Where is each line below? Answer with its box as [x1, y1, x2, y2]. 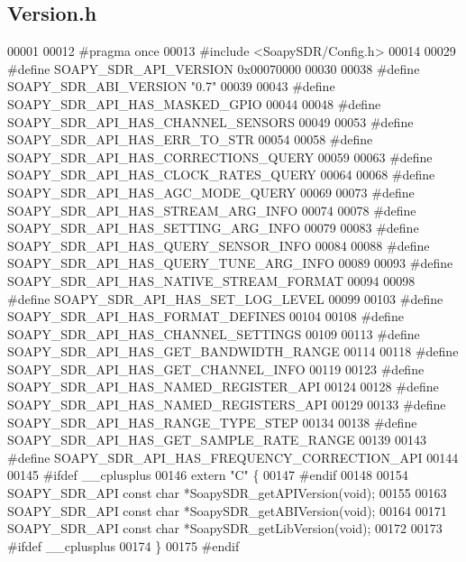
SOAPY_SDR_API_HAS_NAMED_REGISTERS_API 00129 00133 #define [7, 395, 446, 414]
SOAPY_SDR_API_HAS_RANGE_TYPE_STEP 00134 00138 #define [7, 412, 417, 431]
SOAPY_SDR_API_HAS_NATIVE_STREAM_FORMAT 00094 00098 [7, 271, 416, 290]
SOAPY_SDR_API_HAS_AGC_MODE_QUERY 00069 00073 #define [7, 182, 415, 201]
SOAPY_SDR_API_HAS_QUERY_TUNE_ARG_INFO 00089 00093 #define [7, 253, 453, 272]
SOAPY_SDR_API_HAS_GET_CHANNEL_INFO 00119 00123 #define [7, 359, 425, 378]
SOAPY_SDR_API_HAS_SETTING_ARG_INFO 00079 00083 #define [7, 218, 419, 237]
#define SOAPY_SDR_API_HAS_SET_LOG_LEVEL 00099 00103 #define [7, 289, 443, 308]
